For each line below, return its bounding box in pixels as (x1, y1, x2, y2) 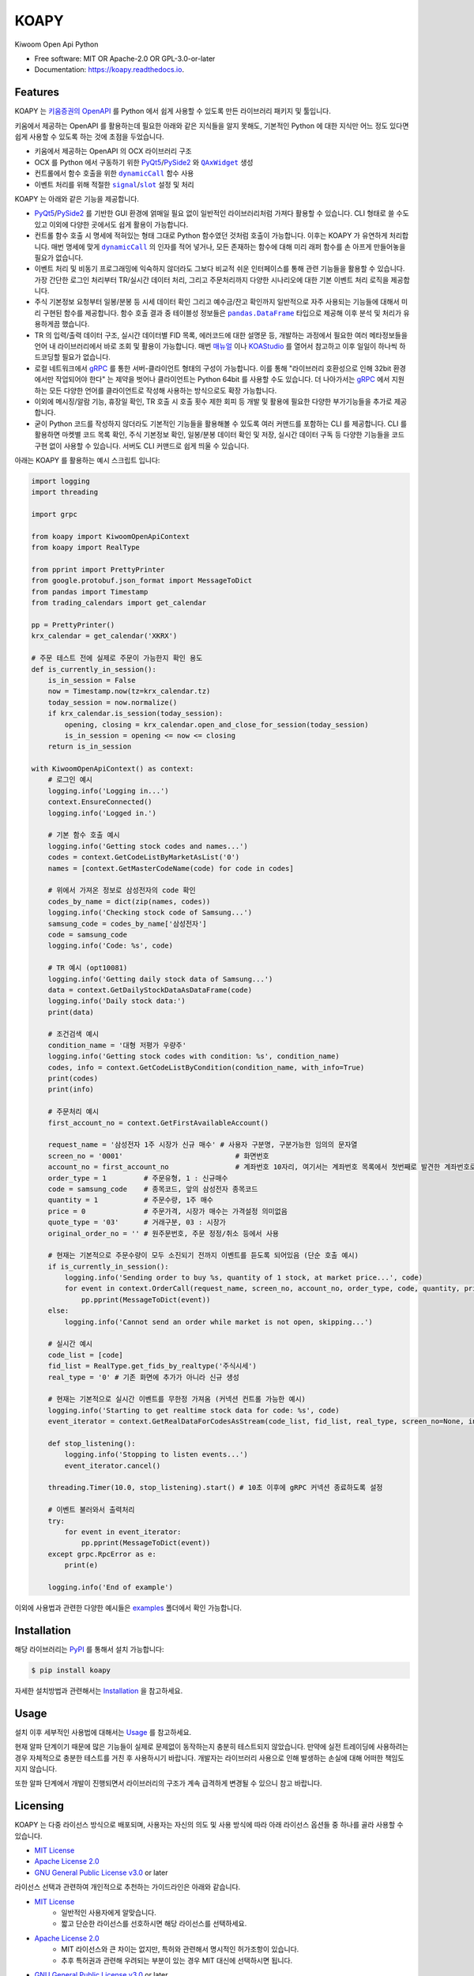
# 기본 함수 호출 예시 (47, 831, 120, 839)
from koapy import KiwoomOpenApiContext (31, 532, 190, 541)
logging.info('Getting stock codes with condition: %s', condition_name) (47, 1052, 340, 1061)
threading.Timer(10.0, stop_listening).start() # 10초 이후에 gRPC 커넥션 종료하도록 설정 (47, 1483, 383, 1492)
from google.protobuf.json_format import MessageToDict (31, 576, 253, 585)
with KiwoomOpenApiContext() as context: (31, 764, 194, 774)
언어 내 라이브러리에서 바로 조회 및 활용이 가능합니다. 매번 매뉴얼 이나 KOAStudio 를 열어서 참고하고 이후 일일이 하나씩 (34, 341, 398, 351)
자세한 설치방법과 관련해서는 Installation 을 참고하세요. (14, 1686, 183, 1695)
